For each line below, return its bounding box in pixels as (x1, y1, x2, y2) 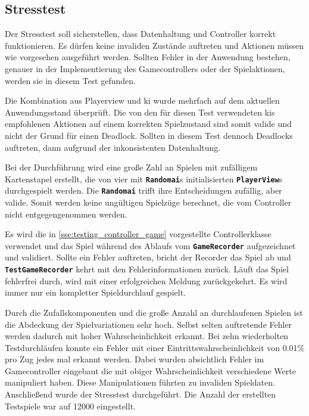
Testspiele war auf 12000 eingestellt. (5, 399, 136, 412)
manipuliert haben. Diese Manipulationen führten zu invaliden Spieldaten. (5, 376, 275, 389)
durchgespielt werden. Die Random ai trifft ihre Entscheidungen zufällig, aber (5, 184, 282, 197)
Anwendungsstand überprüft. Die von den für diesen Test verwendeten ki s (5, 105, 275, 118)
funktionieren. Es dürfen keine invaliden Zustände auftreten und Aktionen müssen (5, 39, 304, 51)
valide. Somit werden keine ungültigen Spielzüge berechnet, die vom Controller (5, 196, 292, 209)
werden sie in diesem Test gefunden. (5, 74, 136, 86)
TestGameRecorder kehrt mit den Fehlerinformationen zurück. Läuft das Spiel (5, 263, 289, 275)
